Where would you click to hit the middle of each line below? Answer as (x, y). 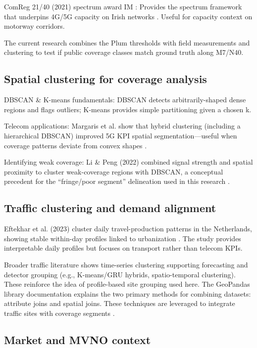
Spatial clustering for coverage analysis (105, 79)
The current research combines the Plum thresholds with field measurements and (127, 42)
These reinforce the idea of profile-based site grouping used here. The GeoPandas (127, 284)
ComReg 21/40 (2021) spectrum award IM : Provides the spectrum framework (123, 6)
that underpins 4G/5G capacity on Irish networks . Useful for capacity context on (128, 16)
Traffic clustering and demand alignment (110, 208)
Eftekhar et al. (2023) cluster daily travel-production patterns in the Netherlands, (128, 229)
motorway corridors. (34, 26)
